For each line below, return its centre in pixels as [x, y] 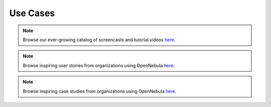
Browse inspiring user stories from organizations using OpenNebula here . [99, 65]
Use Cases [32, 13]
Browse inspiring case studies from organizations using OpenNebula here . [100, 91]
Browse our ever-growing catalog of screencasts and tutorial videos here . [99, 40]
